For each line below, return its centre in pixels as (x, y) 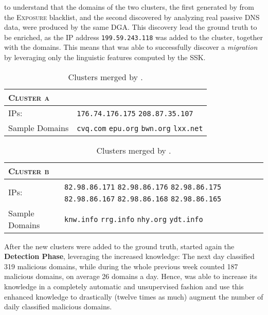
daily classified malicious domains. (58, 307)
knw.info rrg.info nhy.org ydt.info (133, 220)
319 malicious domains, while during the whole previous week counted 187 (121, 266)
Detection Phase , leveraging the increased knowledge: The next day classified (129, 256)
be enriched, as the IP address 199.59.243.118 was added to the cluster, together (134, 37)
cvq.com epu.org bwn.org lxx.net (140, 128)
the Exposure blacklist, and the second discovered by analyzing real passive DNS (132, 17)
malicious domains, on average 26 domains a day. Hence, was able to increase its (131, 276)
